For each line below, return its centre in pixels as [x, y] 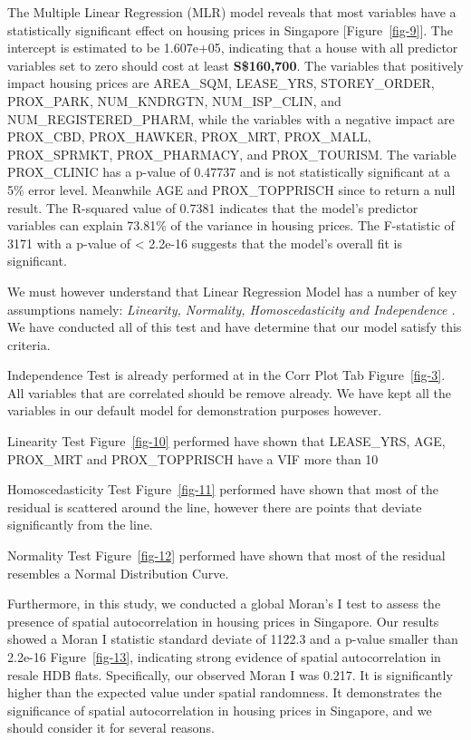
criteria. [29, 344]
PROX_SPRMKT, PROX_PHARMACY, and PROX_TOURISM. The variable [232, 154]
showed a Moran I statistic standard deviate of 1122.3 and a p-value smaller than [233, 639]
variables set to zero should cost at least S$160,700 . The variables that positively [235, 65]
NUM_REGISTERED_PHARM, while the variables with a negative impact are [231, 118]
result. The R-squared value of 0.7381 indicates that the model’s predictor [213, 207]
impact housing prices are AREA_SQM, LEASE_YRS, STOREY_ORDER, [221, 83]
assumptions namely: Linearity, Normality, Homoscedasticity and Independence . [231, 309]
